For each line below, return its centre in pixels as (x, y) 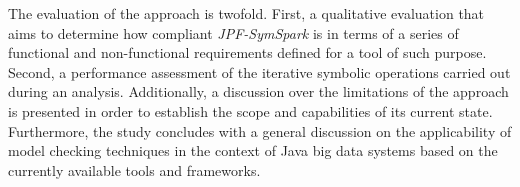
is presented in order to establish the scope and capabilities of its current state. (250, 110)
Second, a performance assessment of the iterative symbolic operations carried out (259, 71)
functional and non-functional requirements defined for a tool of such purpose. (247, 52)
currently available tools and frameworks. (134, 169)
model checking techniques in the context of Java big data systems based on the (253, 150)
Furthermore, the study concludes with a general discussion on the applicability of (260, 130)
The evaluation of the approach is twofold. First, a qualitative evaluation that (246, 13)
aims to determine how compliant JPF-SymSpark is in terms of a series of (233, 32)
